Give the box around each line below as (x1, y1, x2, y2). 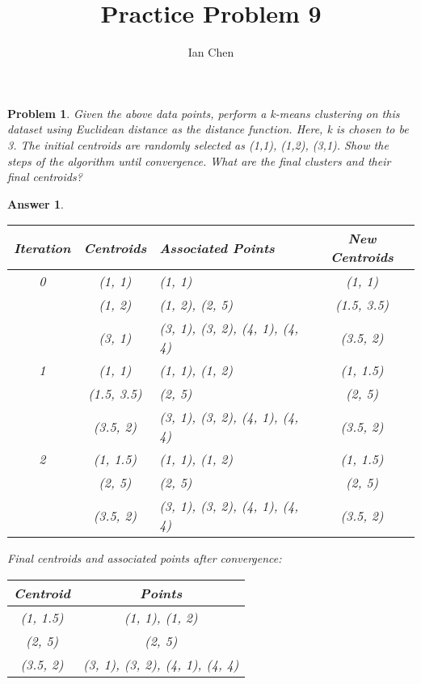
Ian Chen (187, 44, 234, 61)
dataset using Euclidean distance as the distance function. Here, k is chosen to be (7, 120, 409, 137)
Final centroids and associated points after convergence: (7, 550, 282, 567)
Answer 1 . (7, 195, 64, 212)
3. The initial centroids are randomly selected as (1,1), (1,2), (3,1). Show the (7, 136, 389, 153)
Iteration (14, 238, 71, 257)
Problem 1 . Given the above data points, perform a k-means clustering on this (7, 104, 400, 121)
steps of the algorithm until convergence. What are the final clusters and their (7, 152, 391, 169)
